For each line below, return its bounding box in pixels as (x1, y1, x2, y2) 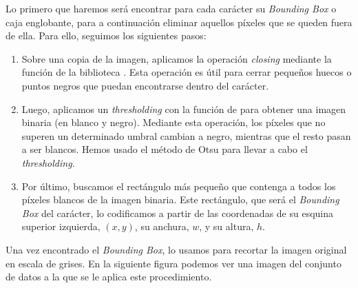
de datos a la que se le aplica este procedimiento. (6, 269, 212, 284)
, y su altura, (199, 219, 254, 234)
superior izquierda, (21, 219, 101, 234)
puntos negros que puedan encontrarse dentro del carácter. (21, 78, 269, 92)
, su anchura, (134, 219, 189, 234)
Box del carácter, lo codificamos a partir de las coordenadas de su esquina (21, 205, 334, 220)
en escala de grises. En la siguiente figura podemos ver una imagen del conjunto (6, 256, 341, 270)
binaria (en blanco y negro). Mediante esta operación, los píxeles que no (21, 115, 326, 130)
